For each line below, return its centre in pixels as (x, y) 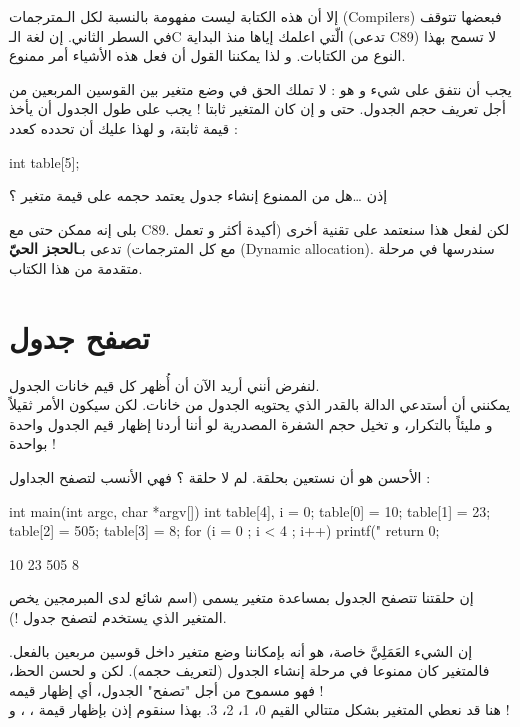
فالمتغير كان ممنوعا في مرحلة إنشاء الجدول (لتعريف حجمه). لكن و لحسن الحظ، (249, 670)
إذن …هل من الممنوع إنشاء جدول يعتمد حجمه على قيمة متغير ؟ (198, 195)
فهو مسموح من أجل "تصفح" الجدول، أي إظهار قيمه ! (166, 689)
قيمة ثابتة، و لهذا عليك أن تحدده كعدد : (123, 127)
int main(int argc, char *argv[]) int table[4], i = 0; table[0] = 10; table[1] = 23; (250, 510)
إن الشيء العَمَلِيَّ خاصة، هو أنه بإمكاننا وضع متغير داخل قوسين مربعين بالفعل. (241, 650)
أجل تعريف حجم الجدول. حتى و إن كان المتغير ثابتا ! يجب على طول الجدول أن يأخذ (257, 108)
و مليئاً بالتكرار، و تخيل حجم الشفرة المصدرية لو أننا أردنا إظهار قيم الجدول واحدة (251, 423)
